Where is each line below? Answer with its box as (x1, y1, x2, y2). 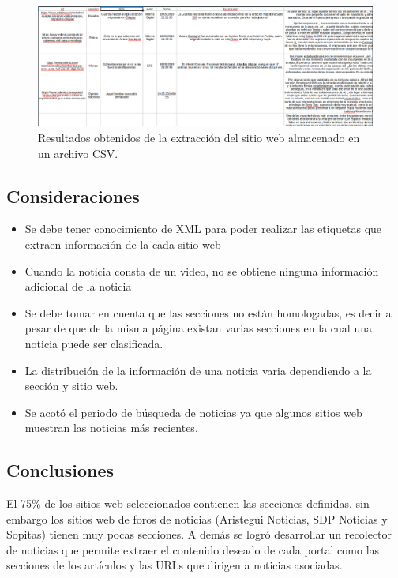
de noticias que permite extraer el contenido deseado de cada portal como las (6, 541, 380, 557)
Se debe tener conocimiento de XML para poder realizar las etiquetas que (24, 220, 382, 237)
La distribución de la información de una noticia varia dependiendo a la (24, 362, 372, 378)
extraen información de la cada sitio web (24, 235, 221, 252)
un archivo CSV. (38, 144, 118, 161)
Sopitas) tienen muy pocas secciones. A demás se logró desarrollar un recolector (6, 526, 392, 542)
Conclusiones (6, 458, 115, 482)
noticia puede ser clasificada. (24, 335, 163, 351)
